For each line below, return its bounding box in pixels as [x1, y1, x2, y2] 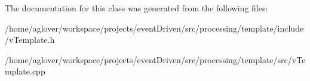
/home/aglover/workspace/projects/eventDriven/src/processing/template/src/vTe [5, 53, 306, 66]
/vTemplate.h [5, 33, 55, 46]
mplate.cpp [5, 65, 45, 77]
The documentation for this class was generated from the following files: [5, 2, 268, 14]
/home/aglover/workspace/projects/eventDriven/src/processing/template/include [5, 21, 304, 34]
